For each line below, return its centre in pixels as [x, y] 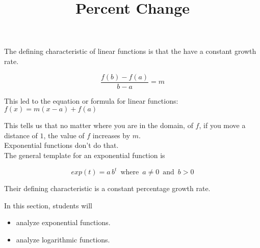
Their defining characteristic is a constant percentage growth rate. [107, 188]
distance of [21, 135]
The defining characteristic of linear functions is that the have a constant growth [130, 51]
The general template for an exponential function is [85, 155]
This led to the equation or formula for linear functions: [91, 100]
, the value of [64, 135]
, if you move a [222, 125]
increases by [111, 135]
